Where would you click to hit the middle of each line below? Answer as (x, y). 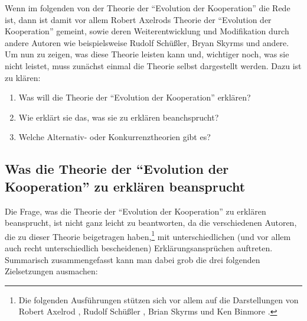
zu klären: (23, 77)
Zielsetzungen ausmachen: (51, 271)
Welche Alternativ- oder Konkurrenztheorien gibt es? (115, 137)
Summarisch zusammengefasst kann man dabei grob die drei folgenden (133, 259)
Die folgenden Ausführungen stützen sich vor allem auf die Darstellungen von (159, 299)
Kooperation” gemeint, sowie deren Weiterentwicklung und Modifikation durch (147, 31)
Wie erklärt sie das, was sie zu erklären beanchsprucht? (119, 117)
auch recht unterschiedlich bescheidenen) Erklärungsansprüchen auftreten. (139, 247)
